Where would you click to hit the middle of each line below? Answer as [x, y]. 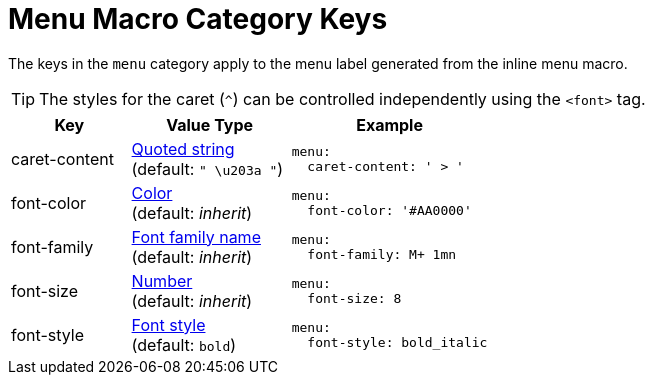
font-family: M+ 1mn [382, 254]
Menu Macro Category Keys [198, 19]
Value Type [210, 124]
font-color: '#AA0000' [389, 210]
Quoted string [183, 148]
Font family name [196, 236]
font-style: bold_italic [397, 342]
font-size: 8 [354, 298]
